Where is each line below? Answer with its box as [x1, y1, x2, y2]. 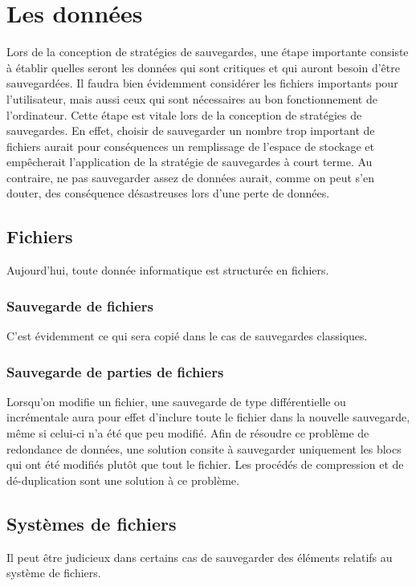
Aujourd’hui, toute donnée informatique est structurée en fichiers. [6, 262, 329, 279]
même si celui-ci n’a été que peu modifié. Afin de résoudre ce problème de [6, 425, 369, 442]
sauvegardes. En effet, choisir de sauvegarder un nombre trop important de [6, 122, 375, 139]
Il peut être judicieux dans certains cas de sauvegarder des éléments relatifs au [6, 548, 393, 565]
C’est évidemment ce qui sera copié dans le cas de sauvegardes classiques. [6, 328, 368, 344]
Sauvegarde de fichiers [6, 295, 153, 315]
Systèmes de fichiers [6, 511, 177, 535]
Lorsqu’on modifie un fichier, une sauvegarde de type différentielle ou [6, 393, 346, 409]
